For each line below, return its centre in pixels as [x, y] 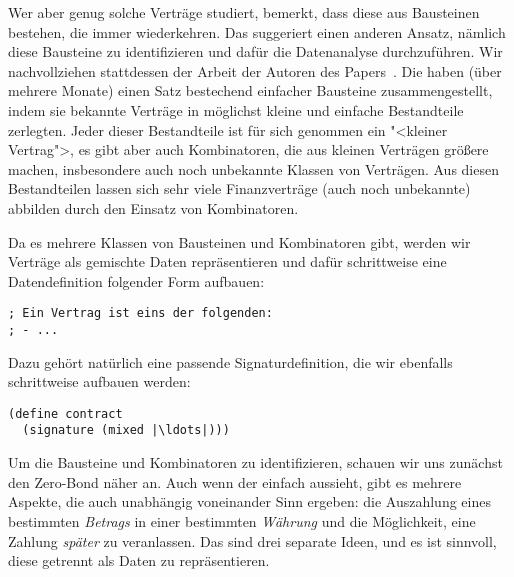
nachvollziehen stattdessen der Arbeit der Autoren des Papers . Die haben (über [255, 70]
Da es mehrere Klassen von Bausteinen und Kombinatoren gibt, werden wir [239, 241]
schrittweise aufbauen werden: [99, 381]
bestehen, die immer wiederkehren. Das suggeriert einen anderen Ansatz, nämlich [257, 31]
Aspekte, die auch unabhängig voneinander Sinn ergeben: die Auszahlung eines [249, 501]
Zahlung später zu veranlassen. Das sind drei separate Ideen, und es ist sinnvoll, [252, 540]
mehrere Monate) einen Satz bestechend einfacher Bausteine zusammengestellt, [250, 90]
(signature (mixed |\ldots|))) [126, 430]
